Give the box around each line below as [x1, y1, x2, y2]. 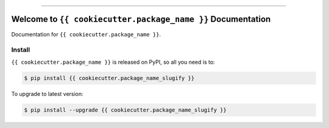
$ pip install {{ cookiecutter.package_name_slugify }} [24, 75, 195, 81]
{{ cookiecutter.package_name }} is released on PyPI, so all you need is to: [11, 58, 216, 66]
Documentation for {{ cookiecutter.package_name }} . [11, 30, 161, 38]
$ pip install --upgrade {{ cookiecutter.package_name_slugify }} [24, 106, 227, 113]
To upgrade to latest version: [11, 90, 83, 97]
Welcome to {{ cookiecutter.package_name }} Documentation [11, 14, 271, 24]
